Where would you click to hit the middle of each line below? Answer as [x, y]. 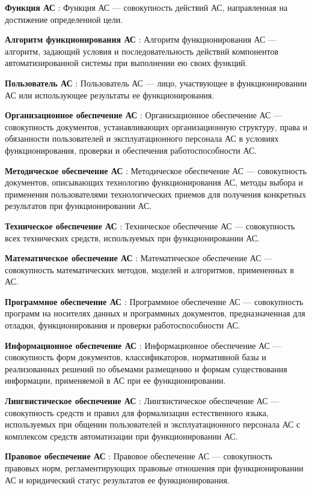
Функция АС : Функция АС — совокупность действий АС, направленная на [146, 7]
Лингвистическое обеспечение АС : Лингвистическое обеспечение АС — [142, 401]
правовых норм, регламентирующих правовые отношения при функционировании [154, 468]
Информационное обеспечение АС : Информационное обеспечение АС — [143, 345]
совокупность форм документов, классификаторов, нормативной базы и [136, 357]
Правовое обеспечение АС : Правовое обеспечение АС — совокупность [139, 456]
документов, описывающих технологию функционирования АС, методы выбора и [154, 182]
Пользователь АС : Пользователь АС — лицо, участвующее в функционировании [156, 83]
